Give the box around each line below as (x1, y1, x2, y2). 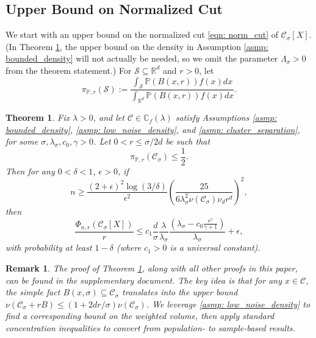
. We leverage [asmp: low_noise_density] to (146, 297, 311, 310)
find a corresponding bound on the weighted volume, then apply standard (5, 309, 275, 322)
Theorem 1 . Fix (5, 111, 70, 124)
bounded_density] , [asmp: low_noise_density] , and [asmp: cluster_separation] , (5, 123, 300, 135)
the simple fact (5, 286, 60, 298)
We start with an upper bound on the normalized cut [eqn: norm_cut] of (5, 28, 279, 41)
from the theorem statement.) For (5, 63, 132, 76)
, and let (93, 111, 124, 124)
